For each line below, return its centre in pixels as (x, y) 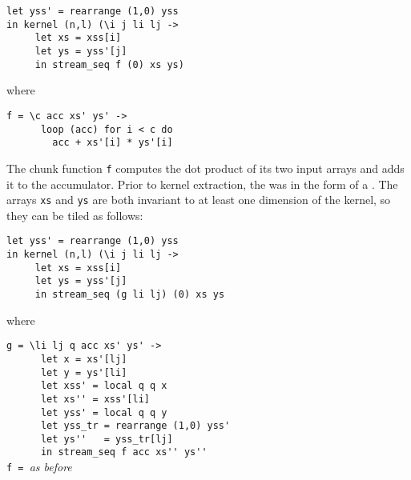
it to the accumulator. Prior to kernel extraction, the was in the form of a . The (202, 184)
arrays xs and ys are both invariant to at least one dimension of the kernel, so (199, 200)
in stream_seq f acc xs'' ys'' (124, 452)
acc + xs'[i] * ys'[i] (113, 143)
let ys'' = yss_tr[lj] (107, 439)
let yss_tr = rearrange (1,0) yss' (135, 426)
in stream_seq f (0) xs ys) (109, 64)
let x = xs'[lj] (84, 359)
